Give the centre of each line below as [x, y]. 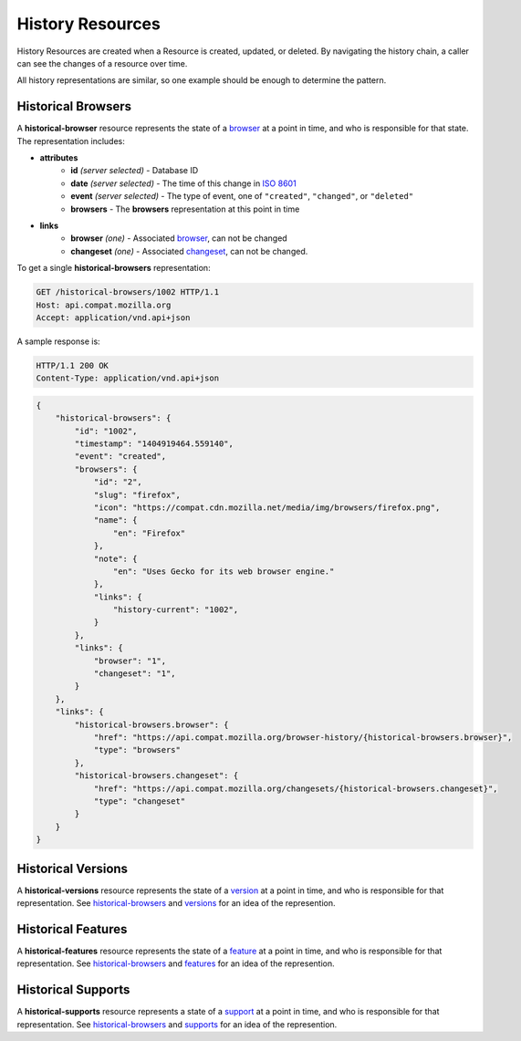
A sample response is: [58, 341]
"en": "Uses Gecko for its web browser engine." [224, 571]
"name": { [115, 520]
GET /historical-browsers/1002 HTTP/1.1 [127, 292]
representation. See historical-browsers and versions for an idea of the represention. [176, 903]
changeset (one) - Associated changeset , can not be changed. [189, 251]
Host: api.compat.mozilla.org [104, 305]
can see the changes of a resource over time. [102, 63]
